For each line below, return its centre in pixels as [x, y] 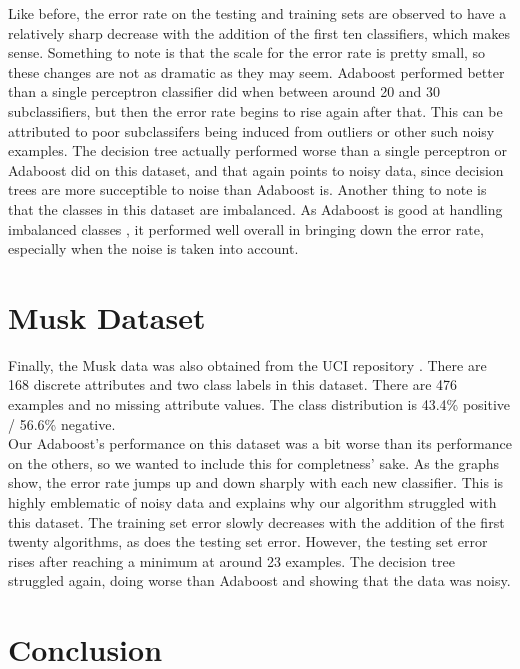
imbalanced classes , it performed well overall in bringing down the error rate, [246, 228]
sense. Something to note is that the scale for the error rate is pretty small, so [247, 52]
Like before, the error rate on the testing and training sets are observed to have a [257, 13]
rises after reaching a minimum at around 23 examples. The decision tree [231, 560]
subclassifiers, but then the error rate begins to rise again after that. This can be [255, 110]
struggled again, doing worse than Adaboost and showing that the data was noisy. [259, 580]
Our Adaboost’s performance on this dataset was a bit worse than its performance [260, 443]
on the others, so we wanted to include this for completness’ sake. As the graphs [254, 462]
